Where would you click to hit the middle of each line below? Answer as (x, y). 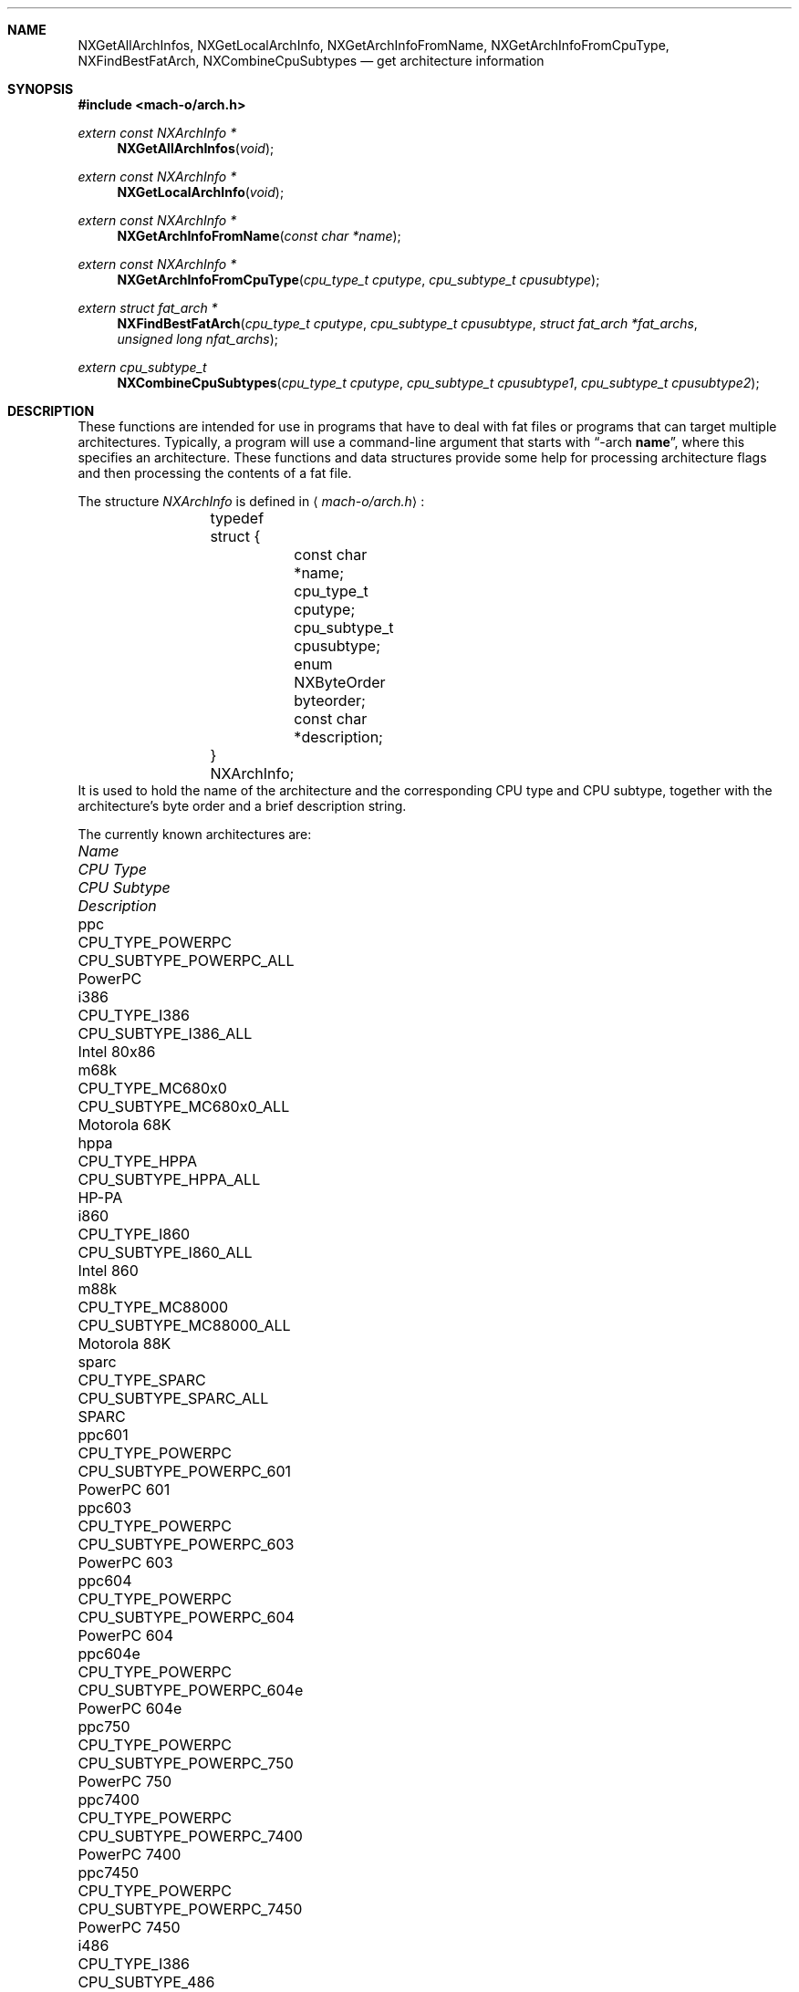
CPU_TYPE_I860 (134, 1234)
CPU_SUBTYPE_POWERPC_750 (186, 1763)
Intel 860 (108, 1271)
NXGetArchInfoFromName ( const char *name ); (259, 236)
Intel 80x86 (117, 1052)
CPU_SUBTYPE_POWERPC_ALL (186, 960)
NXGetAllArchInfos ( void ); (196, 148)
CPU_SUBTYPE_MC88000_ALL (184, 1325)
